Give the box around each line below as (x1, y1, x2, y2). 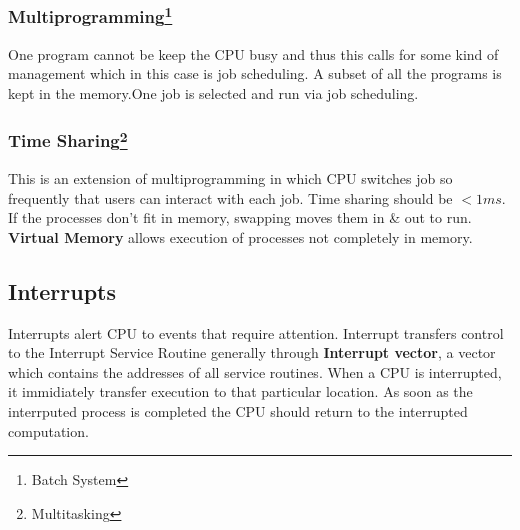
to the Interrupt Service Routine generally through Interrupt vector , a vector (8, 342, 496, 363)
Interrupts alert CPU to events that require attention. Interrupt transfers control (8, 322, 504, 343)
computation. (8, 420, 89, 441)
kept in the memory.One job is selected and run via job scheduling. (8, 82, 419, 103)
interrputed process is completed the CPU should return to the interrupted (8, 401, 468, 422)
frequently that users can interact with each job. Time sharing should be (8, 187, 453, 208)
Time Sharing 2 (8, 126, 128, 153)
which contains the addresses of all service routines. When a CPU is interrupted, (8, 361, 502, 382)
